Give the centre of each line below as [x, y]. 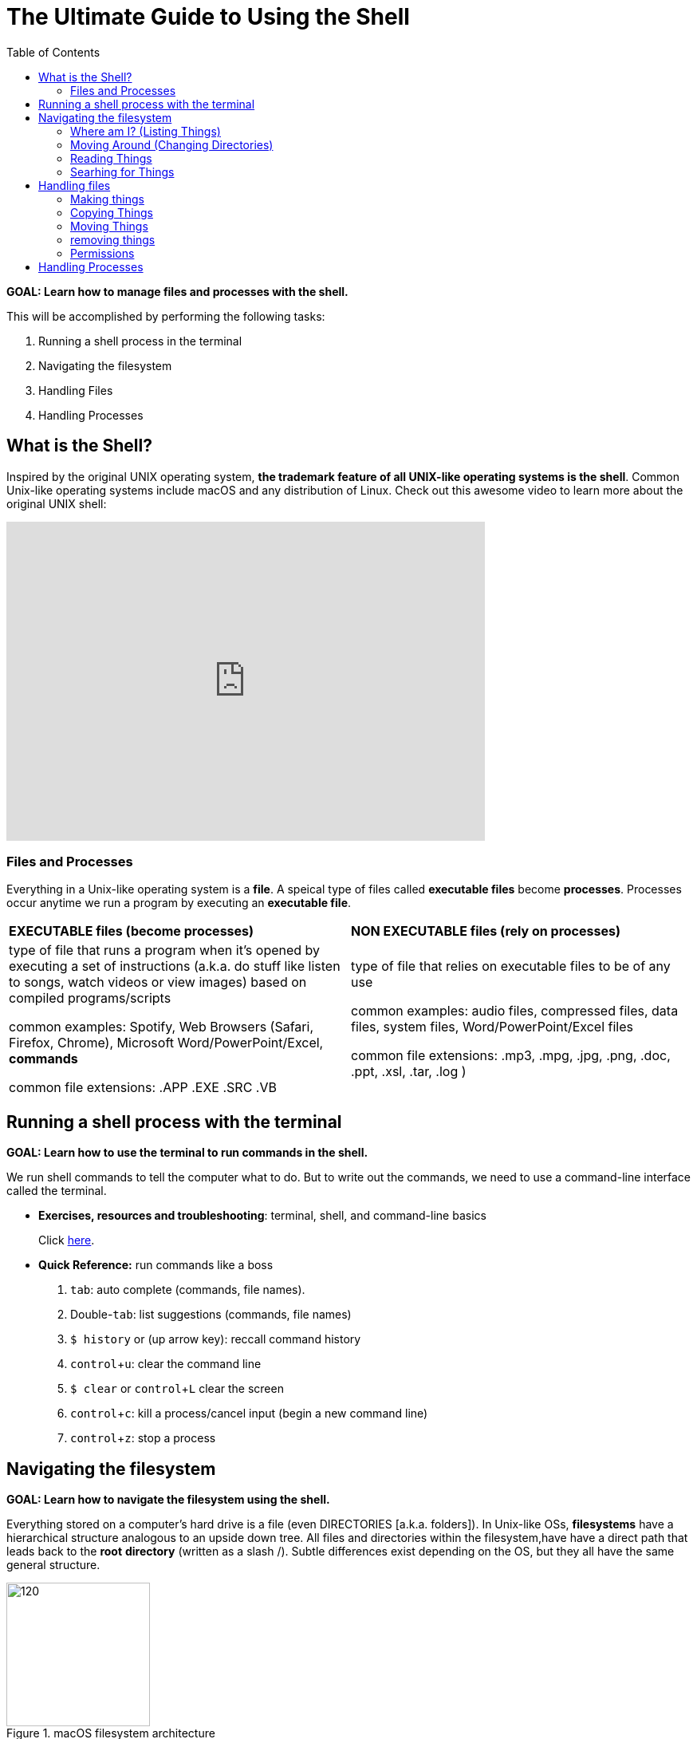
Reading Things [111, 158]
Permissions [102, 253]
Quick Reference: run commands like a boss [156, 1265]
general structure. [53, 1565]
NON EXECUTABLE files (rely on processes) [486, 931]
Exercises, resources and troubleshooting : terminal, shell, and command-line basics [262, 1216]
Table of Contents [53, 52]
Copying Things [112, 212]
